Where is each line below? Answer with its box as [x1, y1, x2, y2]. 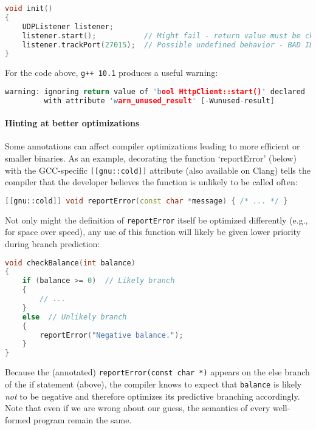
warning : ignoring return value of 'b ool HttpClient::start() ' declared [5, 87, 306, 96]
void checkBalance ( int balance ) [5, 258, 136, 267]
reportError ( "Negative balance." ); [39, 330, 184, 340]
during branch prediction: [5, 237, 100, 250]
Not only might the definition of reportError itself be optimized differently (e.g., [5, 213, 308, 226]
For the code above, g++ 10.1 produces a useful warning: [5, 66, 218, 79]
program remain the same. [33, 413, 132, 426]
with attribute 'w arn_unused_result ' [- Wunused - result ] [44, 96, 275, 105]
